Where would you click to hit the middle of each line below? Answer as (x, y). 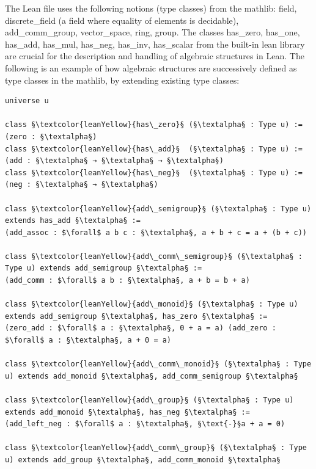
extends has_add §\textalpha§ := (73, 221)
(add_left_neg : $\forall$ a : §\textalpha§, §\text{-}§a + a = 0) (145, 424)
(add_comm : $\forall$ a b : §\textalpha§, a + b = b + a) (127, 281)
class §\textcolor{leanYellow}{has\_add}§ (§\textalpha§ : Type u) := (154, 149)
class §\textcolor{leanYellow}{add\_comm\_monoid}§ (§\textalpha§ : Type (158, 364)
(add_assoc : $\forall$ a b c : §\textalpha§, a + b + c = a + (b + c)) (156, 232)
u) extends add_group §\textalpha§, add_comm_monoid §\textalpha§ (143, 460)
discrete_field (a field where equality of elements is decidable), (122, 20)
